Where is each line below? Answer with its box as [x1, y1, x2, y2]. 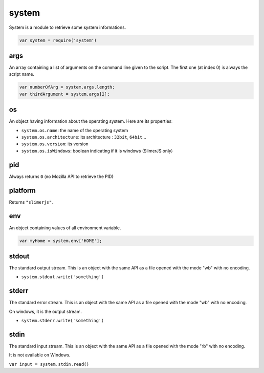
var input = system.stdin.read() [9, 361, 89, 367]
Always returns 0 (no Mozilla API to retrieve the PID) [9, 174, 114, 179]
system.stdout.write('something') [21, 274, 104, 280]
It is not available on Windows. [9, 352, 71, 358]
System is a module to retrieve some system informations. [9, 24, 126, 30]
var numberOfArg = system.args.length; [19, 85, 115, 90]
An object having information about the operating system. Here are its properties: [9, 118, 173, 124]
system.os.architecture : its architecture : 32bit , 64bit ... [21, 134, 147, 140]
